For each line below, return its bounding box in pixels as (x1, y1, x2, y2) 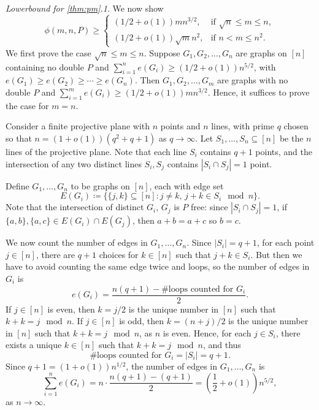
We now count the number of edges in (6, 236, 148, 249)
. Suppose (144, 46, 180, 59)
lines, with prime (211, 120, 274, 132)
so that (6, 131, 32, 144)
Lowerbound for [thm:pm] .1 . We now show (6, 2, 164, 14)
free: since (191, 200, 228, 213)
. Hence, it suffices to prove (207, 86, 310, 98)
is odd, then (119, 314, 164, 327)
